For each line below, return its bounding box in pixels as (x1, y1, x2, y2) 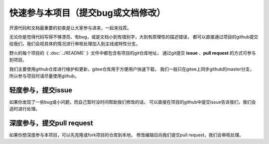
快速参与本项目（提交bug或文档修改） (9, 7, 165, 18)
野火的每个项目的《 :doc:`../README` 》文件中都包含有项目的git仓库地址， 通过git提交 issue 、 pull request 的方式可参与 (9, 50, 256, 56)
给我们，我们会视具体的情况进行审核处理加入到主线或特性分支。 (9, 41, 140, 47)
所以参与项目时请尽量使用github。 (9, 72, 79, 79)
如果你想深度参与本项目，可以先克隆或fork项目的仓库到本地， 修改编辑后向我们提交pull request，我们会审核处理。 (9, 132, 244, 138)
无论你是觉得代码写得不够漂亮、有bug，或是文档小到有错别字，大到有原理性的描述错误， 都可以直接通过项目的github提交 (9, 34, 259, 40)
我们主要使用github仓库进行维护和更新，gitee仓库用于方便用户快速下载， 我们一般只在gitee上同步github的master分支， (9, 66, 255, 72)
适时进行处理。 (9, 106, 40, 112)
